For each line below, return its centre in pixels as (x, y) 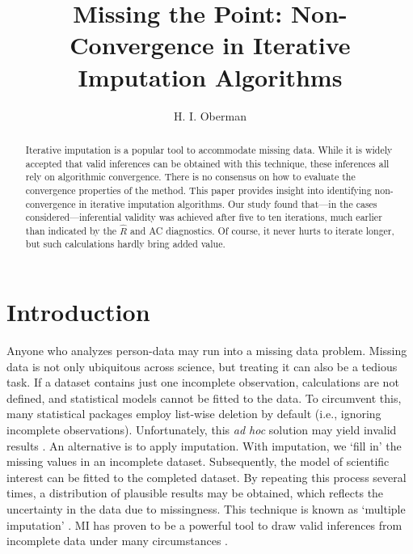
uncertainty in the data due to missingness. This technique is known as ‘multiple (206, 509)
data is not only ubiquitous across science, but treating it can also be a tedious (202, 366)
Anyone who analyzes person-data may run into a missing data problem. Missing (207, 351)
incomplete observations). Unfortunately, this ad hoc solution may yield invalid (202, 430)
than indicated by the (71, 230)
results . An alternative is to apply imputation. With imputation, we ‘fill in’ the (204, 445)
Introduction (78, 312)
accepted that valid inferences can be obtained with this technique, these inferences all (207, 163)
